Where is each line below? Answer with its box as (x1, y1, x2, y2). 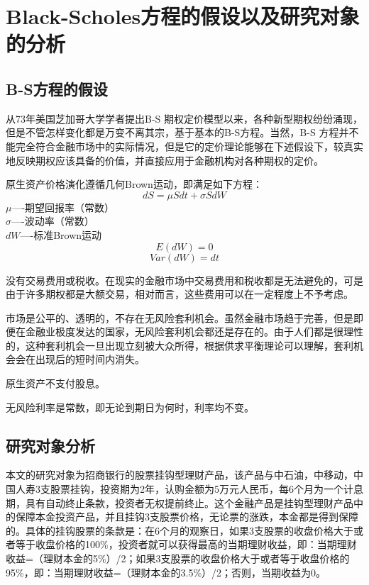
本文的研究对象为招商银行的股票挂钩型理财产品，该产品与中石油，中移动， (6, 467, 353, 482)
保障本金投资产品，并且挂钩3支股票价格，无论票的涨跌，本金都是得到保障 (15, 509, 358, 524)
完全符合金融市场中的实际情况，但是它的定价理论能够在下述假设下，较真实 (15, 138, 363, 153)
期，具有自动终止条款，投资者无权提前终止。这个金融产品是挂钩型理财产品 (6, 495, 353, 510)
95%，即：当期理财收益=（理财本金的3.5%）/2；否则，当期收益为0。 (6, 564, 326, 579)
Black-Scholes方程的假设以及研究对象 (6, 1, 360, 30)
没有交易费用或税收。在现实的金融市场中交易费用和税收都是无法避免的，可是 (6, 272, 363, 287)
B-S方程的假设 (6, 77, 108, 99)
